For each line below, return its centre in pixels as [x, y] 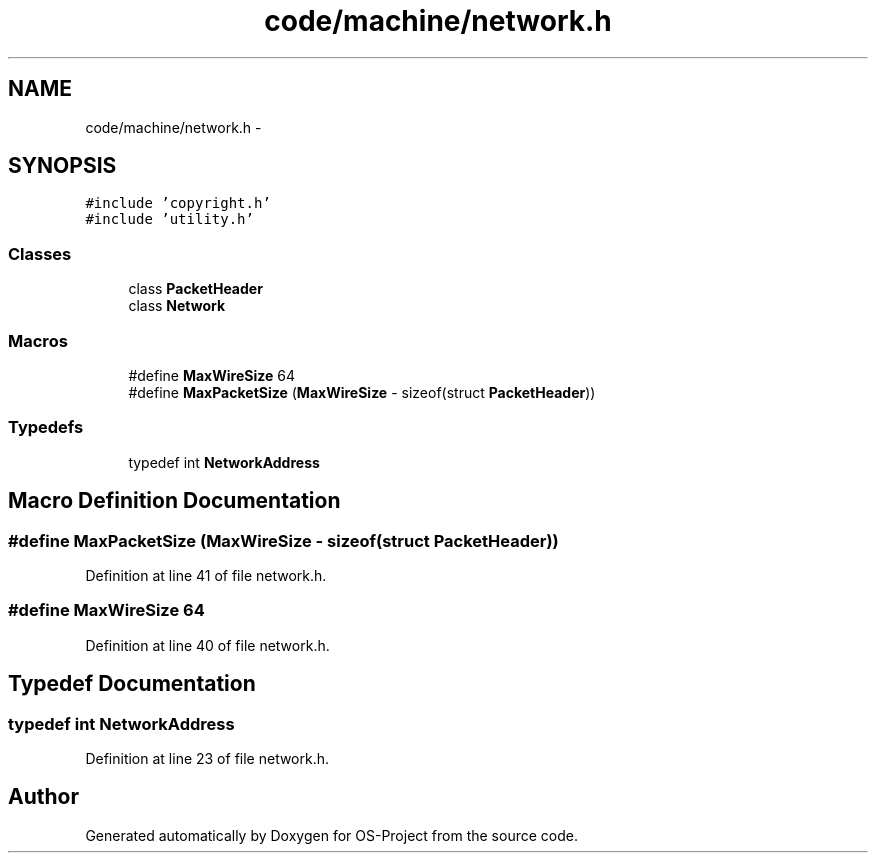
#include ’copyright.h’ [178, 203]
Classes [40, 253]
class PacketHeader [195, 289]
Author [43, 797]
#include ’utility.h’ [169, 219]
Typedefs [46, 427]
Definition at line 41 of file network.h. [206, 575]
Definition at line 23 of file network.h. [207, 758]
